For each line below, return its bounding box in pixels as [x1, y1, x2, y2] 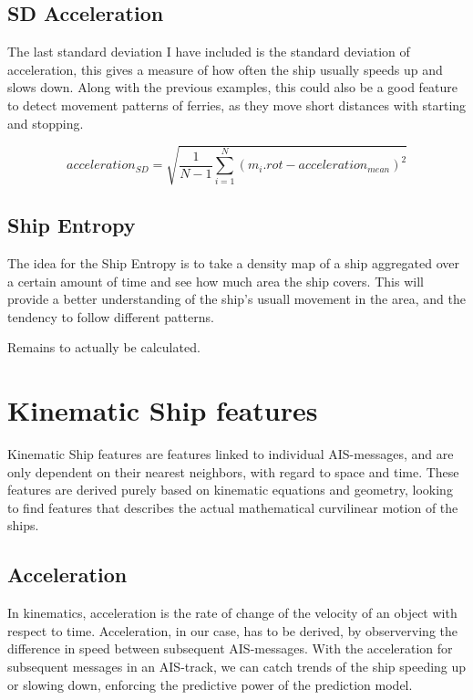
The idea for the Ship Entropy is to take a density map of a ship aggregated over [7, 253, 460, 272]
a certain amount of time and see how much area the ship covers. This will [7, 271, 424, 290]
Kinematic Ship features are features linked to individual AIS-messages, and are [7, 444, 454, 464]
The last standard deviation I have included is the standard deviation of [7, 42, 410, 61]
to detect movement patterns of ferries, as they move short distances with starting [7, 95, 467, 114]
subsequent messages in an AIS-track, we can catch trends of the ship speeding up [7, 656, 467, 675]
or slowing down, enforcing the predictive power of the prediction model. [7, 674, 413, 694]
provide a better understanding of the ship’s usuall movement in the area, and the [7, 289, 466, 308]
